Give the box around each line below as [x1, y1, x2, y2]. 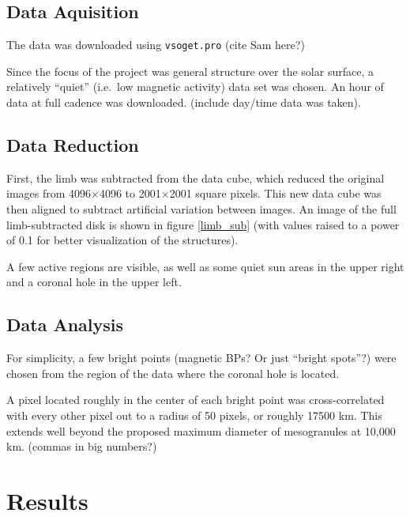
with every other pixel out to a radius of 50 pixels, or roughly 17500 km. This [6, 406, 382, 423]
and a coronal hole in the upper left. [6, 274, 182, 290]
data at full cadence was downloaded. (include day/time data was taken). [6, 94, 361, 111]
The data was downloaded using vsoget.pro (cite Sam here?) [6, 36, 305, 53]
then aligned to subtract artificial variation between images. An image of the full [6, 201, 397, 217]
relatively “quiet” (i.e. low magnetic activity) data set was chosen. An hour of [6, 78, 384, 95]
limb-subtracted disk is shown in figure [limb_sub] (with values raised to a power [6, 216, 400, 232]
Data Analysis [6, 312, 124, 337]
